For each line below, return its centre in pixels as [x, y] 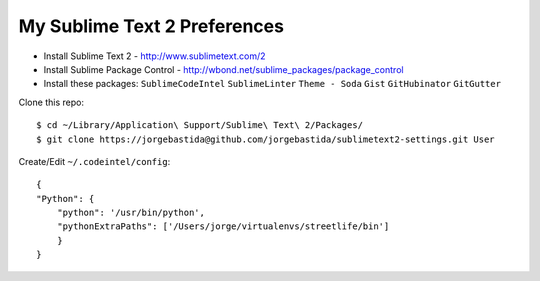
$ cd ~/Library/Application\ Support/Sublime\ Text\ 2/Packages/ [200, 125]
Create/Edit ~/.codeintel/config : [94, 161]
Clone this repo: [51, 102]
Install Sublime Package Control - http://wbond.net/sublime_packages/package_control [223, 69]
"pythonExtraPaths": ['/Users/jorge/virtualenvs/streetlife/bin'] [223, 226]
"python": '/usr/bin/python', [130, 213]
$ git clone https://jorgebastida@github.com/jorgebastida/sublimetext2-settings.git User [265, 139]
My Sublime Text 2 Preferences [151, 26]
